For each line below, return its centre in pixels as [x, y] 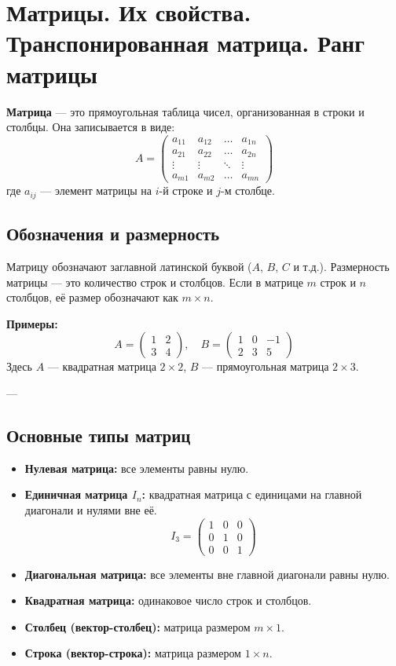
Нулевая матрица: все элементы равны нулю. [137, 468]
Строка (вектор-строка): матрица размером [133, 653]
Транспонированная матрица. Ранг [185, 43]
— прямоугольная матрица [265, 366]
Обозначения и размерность [113, 234]
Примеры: [32, 323]
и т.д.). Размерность [341, 266]
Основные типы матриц [99, 435]
